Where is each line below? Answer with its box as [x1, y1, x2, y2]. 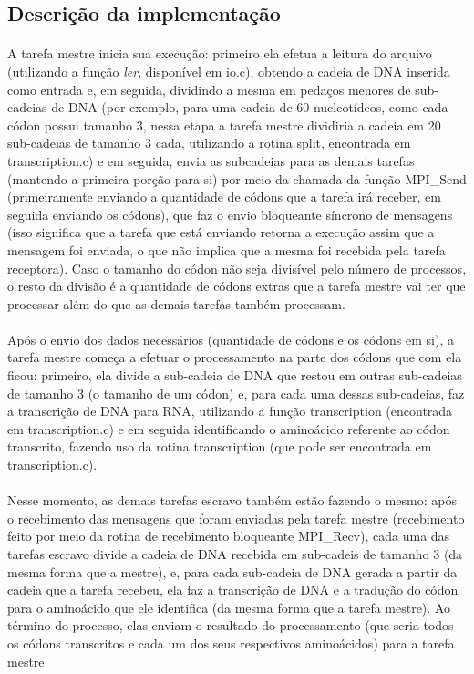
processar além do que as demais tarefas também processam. [7, 294, 345, 313]
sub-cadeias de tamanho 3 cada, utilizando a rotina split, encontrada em [7, 133, 411, 152]
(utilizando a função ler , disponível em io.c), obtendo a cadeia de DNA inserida [7, 61, 450, 80]
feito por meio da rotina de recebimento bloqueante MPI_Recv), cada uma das [7, 526, 450, 545]
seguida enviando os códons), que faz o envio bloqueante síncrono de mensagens [7, 204, 453, 223]
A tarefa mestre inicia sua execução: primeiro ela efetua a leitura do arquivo [7, 44, 432, 63]
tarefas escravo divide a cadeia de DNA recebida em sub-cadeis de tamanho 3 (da [7, 544, 463, 563]
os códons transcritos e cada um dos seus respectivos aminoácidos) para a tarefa [7, 633, 455, 652]
